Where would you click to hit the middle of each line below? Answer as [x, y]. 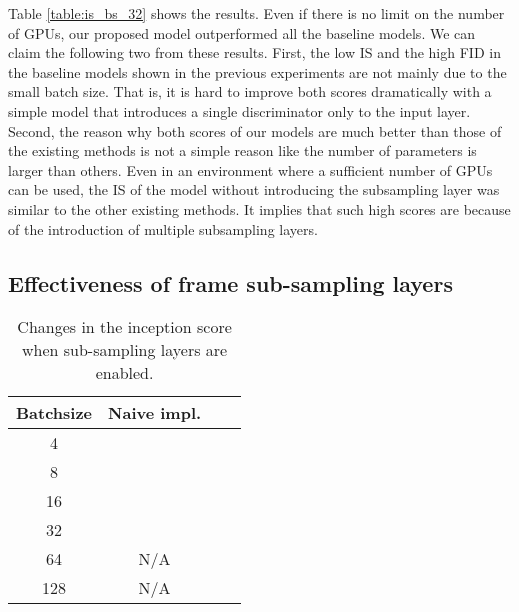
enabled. [124, 373]
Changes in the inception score [124, 327]
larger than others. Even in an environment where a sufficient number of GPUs [250, 169]
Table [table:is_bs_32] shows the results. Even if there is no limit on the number [256, 13]
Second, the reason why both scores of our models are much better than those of [255, 130]
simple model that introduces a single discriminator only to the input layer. [239, 110]
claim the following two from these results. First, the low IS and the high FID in [254, 52]
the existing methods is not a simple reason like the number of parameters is [242, 150]
